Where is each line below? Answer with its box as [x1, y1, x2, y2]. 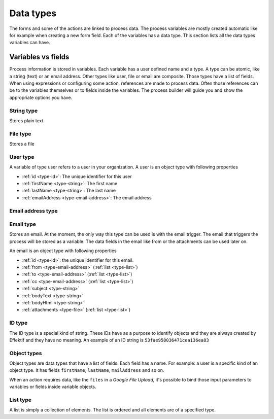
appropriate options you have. [9, 94, 73, 100]
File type [9, 130, 31, 137]
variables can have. [9, 40, 50, 46]
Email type [9, 221, 37, 228]
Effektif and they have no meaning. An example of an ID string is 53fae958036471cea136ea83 [9, 337, 209, 343]
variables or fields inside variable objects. [9, 383, 96, 390]
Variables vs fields [9, 53, 70, 61]
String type [9, 107, 38, 114]
